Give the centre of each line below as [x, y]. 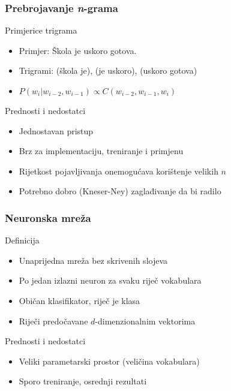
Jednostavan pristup [56, 130]
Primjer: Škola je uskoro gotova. [78, 50]
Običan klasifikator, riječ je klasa [79, 300]
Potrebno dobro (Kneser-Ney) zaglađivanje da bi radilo [120, 191]
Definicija [22, 240]
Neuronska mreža [48, 217]
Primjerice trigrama [41, 30]
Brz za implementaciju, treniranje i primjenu [101, 151]
